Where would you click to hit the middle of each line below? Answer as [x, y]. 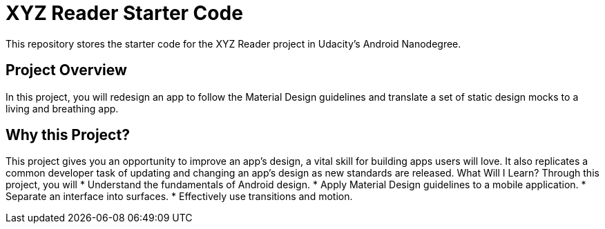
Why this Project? [68, 135]
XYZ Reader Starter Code [124, 13]
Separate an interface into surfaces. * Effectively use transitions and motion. [179, 197]
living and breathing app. [62, 108]
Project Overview [66, 70]
